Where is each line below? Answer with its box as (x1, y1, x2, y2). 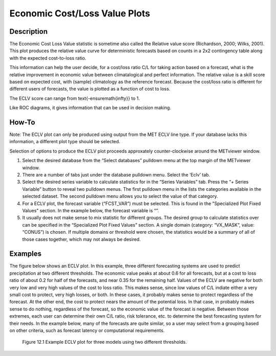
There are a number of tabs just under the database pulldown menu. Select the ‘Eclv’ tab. (22, 172, 211, 178)
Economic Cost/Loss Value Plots (9, 8, 150, 19)
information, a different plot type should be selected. (9, 139, 120, 145)
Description (9, 27, 48, 36)
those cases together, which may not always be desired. (22, 236, 141, 242)
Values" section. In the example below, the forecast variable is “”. (22, 208, 159, 213)
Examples (9, 250, 42, 258)
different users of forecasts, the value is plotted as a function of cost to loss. (9, 86, 171, 92)
